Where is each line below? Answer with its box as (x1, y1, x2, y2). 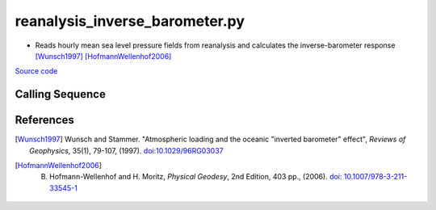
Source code (15, 66, 58, 76)
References (15, 113, 74, 127)
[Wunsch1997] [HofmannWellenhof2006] (35, 51, 172, 61)
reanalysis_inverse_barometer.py (15, 12, 245, 30)
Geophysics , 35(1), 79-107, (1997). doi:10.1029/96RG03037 (29, 145, 224, 155)
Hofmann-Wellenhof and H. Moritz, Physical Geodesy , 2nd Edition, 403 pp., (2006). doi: (49, 172, 342, 182)
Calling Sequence (15, 87, 107, 101)
